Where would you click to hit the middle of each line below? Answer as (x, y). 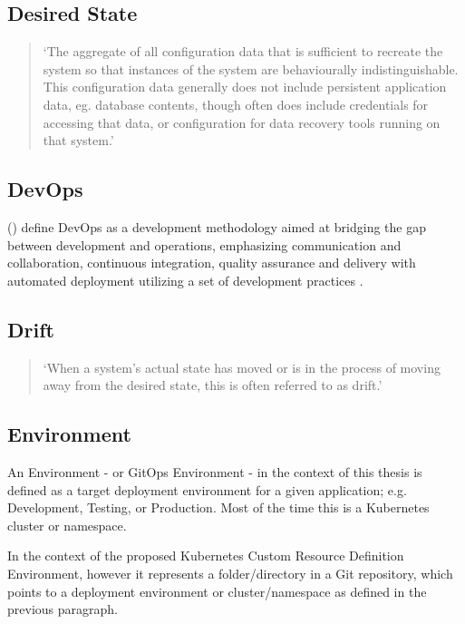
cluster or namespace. (67, 525)
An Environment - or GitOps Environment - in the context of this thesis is (215, 471)
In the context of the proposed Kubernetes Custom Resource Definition (206, 556)
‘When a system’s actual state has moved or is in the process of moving (242, 367)
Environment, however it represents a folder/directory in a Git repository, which (230, 573)
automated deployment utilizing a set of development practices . (185, 280)
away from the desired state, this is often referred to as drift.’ (213, 385)
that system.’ (78, 140)
